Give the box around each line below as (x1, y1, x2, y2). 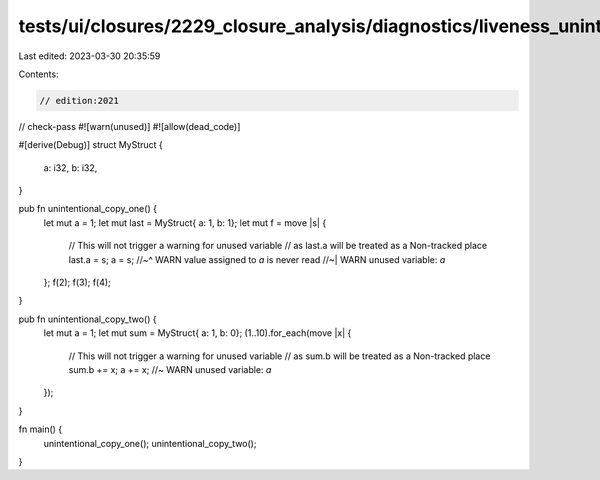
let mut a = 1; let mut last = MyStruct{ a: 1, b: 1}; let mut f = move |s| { (43, 216, 327, 229)
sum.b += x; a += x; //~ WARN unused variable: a (68, 363, 272, 375)
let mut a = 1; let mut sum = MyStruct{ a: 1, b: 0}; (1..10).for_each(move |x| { (43, 327, 352, 339)
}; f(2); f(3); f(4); (43, 276, 112, 289)
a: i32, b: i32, (43, 161, 98, 174)
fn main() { (18, 423, 63, 435)
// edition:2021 (39, 95, 120, 106)
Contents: (18, 68, 59, 80)
